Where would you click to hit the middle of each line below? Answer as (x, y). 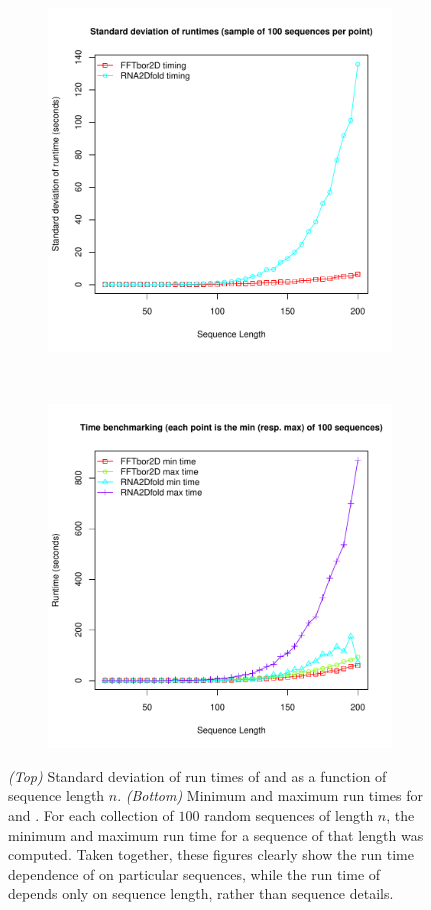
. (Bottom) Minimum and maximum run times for (270, 795)
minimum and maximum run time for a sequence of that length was (216, 834)
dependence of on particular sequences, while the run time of (194, 873)
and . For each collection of (91, 814)
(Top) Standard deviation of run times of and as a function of (197, 775)
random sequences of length (289, 814)
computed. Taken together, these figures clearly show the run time (211, 854)
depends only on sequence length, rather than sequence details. (201, 893)
